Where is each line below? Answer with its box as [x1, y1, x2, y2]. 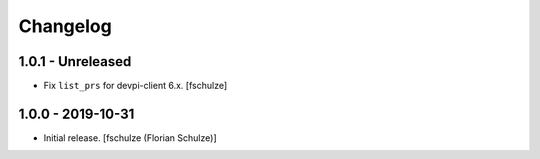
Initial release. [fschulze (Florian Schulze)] [43, 131, 217, 144]
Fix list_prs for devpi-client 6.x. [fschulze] [43, 80, 228, 92]
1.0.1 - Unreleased [18, 53, 132, 70]
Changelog [18, 15, 112, 37]
